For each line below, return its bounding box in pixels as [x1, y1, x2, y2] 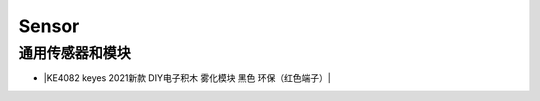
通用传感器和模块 [18, 44, 132, 62]
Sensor [18, 15, 80, 37]
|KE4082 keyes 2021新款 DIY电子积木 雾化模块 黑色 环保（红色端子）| [43, 72, 332, 84]
